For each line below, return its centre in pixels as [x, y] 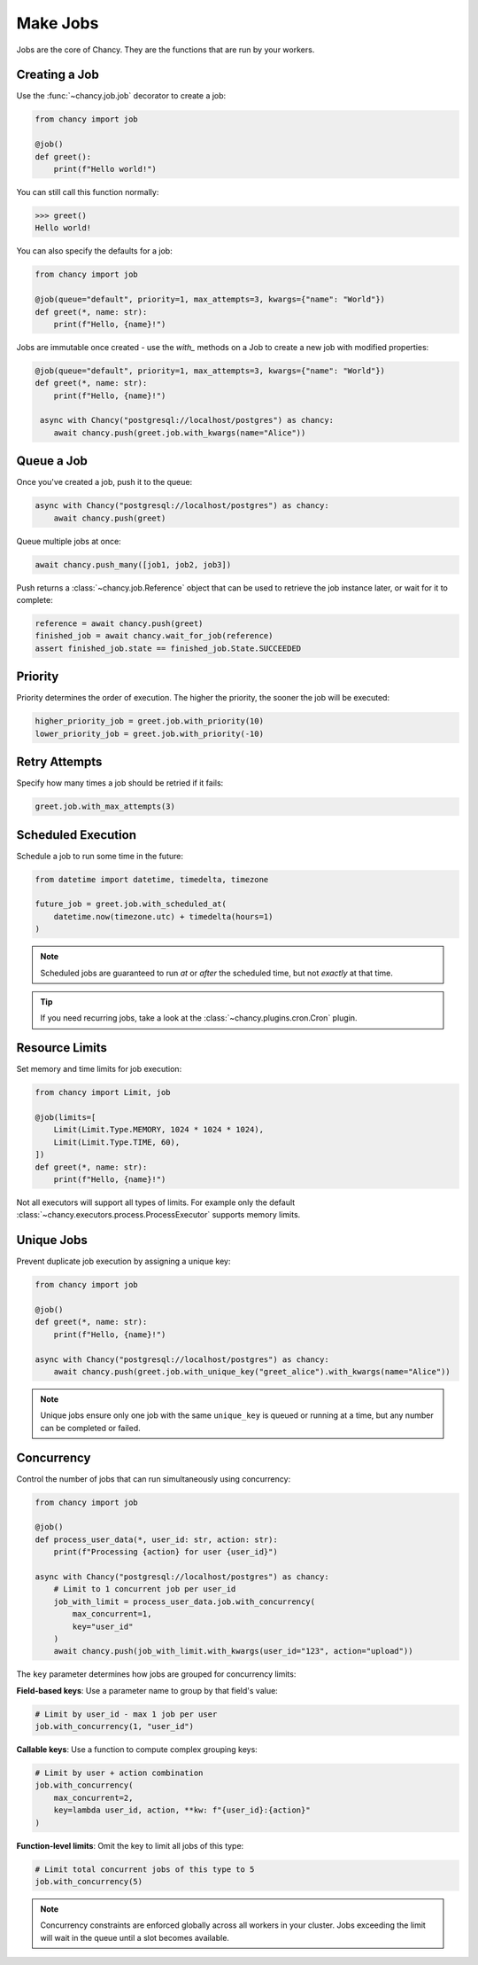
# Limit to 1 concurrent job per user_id [145, 1589]
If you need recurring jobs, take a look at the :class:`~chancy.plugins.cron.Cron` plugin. [199, 1018]
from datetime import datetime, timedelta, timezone [152, 879]
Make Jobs [58, 23]
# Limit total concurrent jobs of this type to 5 [145, 1869]
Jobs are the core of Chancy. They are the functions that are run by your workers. [166, 50]
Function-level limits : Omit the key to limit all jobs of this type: [130, 1845]
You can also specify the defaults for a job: [94, 251]
